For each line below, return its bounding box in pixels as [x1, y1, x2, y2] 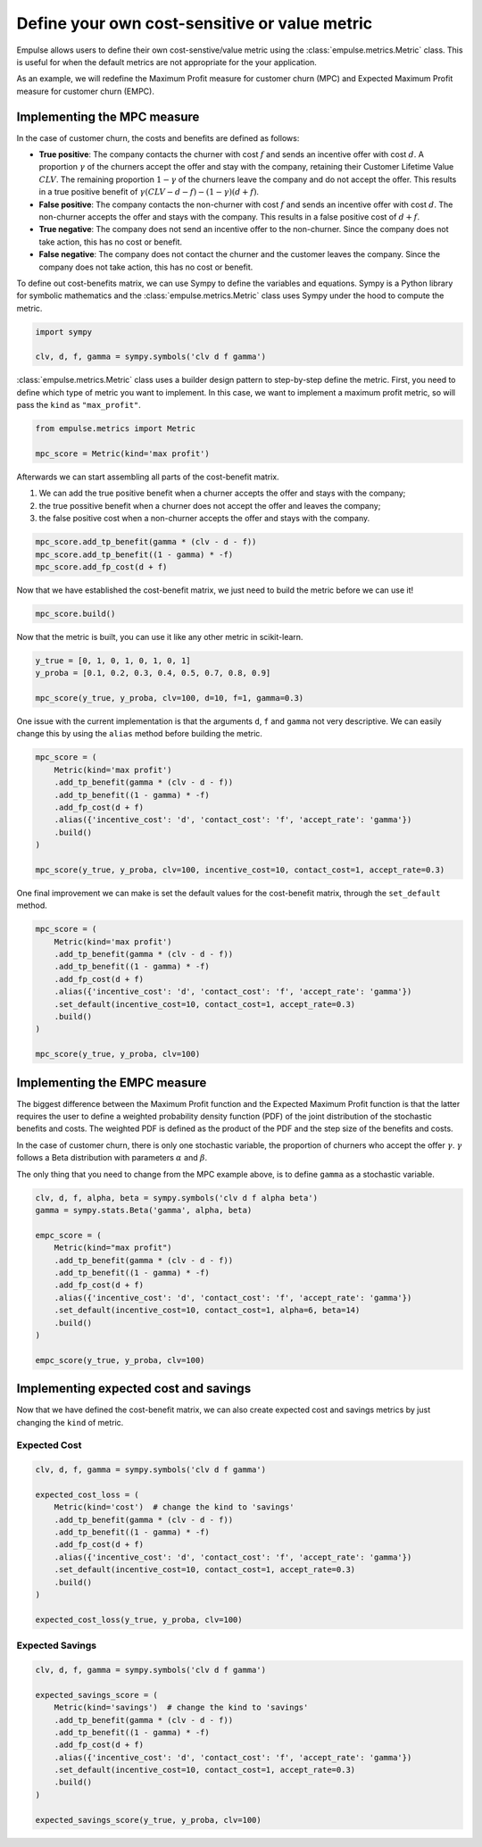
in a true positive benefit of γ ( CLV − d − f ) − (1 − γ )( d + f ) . [38, 187, 259, 197]
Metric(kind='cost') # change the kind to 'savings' [54, 1502, 295, 1512]
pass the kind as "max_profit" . [16, 400, 142, 411]
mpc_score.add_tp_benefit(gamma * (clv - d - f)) [35, 537, 257, 547]
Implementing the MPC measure [16, 109, 200, 124]
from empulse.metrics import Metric [35, 424, 196, 434]
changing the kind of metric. [16, 1417, 124, 1427]
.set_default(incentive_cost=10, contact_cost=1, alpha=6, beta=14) [54, 1305, 361, 1316]
